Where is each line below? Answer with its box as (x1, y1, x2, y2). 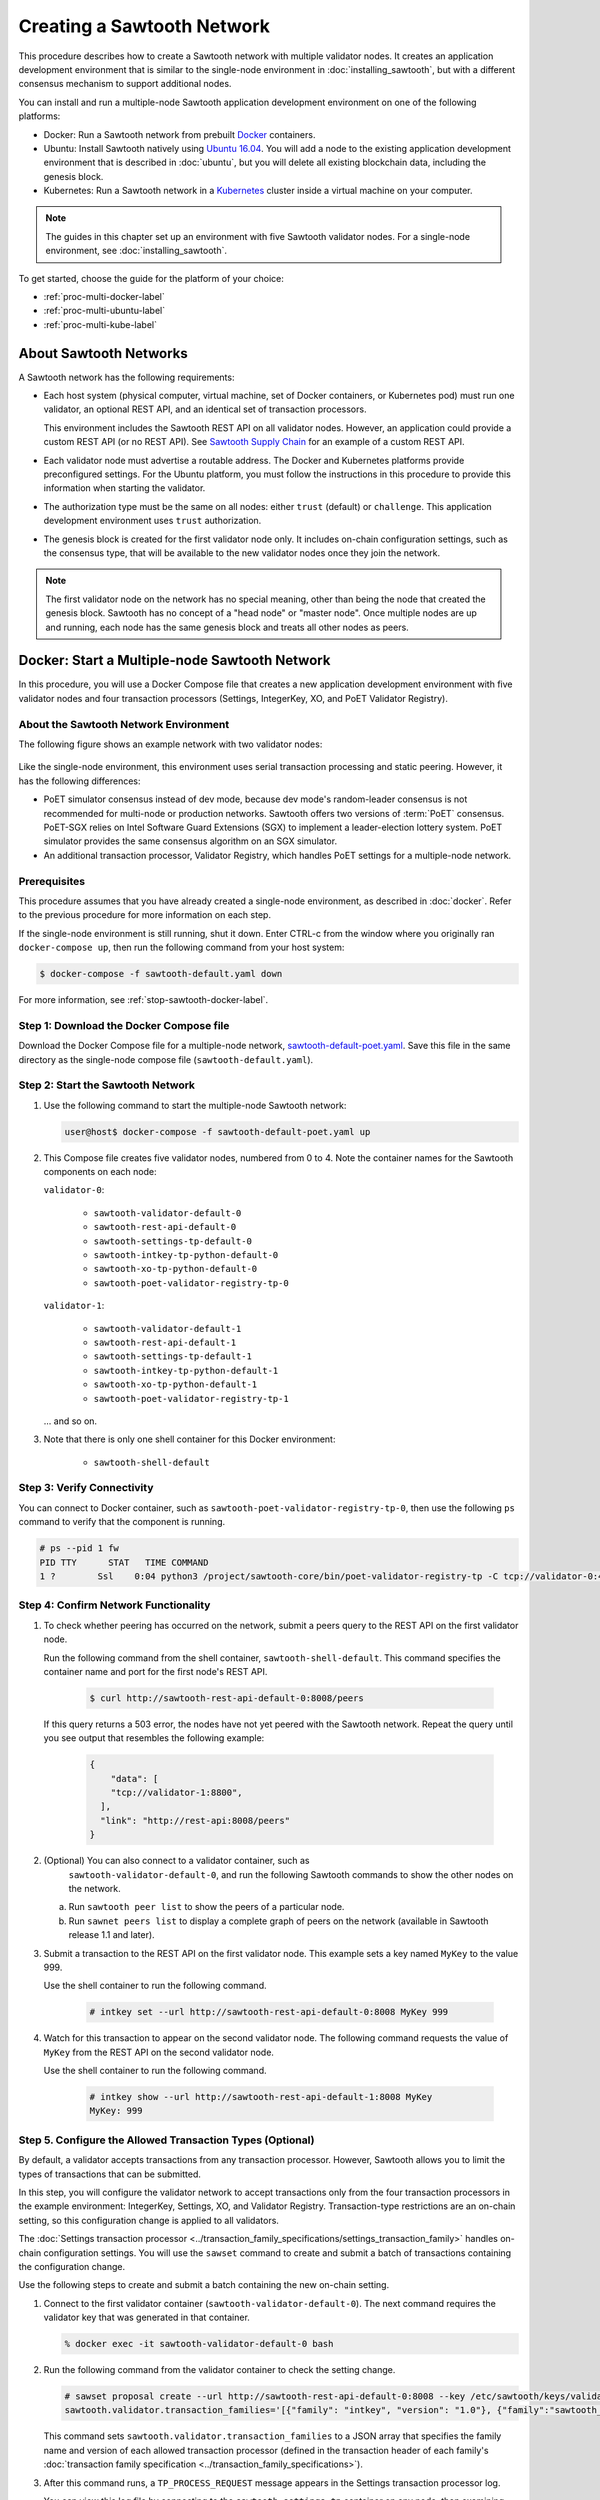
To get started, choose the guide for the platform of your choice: (18, 272, 285, 284)
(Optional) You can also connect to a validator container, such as (43, 1855, 310, 1867)
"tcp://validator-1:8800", (110, 1787, 244, 1799)
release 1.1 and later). (68, 1929, 155, 1941)
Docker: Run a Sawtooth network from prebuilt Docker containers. (43, 128, 316, 140)
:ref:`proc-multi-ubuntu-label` (43, 305, 165, 317)
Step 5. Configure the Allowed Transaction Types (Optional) (18, 2133, 315, 2147)
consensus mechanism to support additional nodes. (18, 78, 232, 90)
